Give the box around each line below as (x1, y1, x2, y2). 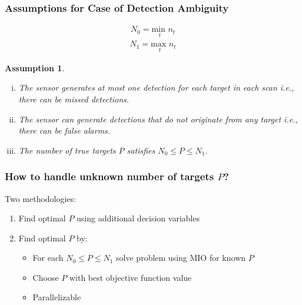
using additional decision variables (77, 212, 200, 224)
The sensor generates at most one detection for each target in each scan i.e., (18, 81, 294, 94)
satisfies (127, 144, 155, 156)
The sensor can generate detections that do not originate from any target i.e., (18, 112, 298, 125)
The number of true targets (18, 144, 116, 156)
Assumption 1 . (5, 61, 65, 74)
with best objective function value (69, 271, 192, 283)
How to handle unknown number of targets (5, 169, 214, 184)
